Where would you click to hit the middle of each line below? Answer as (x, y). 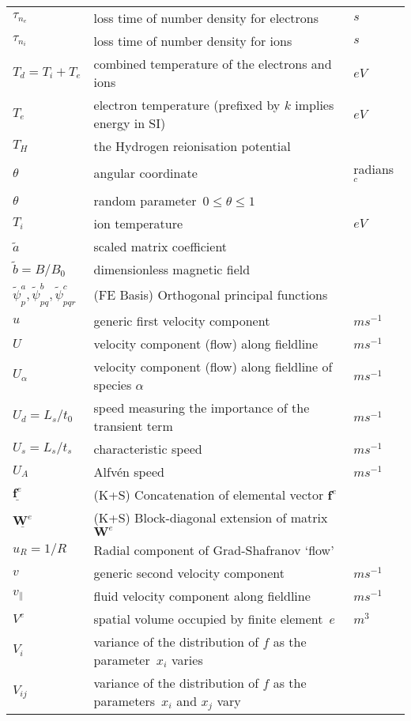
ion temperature (138, 223)
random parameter (145, 200)
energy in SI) (130, 123)
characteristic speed (148, 448)
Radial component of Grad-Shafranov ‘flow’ (214, 549)
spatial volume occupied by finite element (208, 618)
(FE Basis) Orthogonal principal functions (211, 295)
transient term (133, 425)
